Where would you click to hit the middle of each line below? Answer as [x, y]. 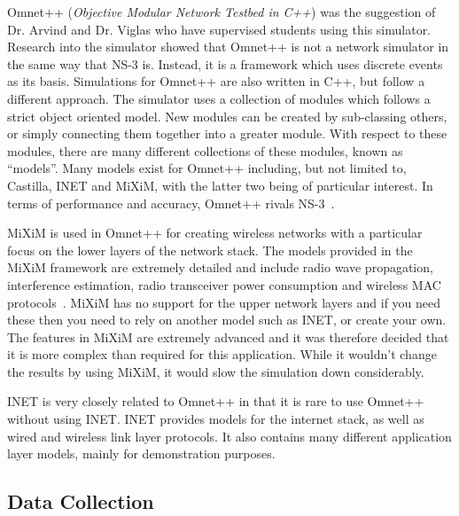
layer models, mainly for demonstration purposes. [141, 453]
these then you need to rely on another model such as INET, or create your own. [227, 320]
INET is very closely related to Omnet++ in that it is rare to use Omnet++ [216, 401]
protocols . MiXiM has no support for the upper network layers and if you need [224, 302]
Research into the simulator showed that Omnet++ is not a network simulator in [228, 47]
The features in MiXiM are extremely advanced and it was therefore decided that [228, 336]
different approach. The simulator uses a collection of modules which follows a [219, 98]
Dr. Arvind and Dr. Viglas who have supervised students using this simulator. [219, 29]
